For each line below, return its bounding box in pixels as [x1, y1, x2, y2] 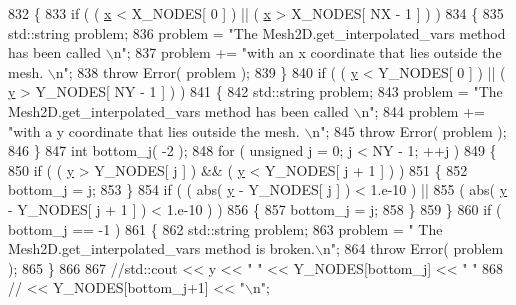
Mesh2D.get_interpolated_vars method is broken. [8, 238, 316, 259]
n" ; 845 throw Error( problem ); [312, 120, 507, 141]
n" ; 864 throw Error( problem [322, 238, 504, 259]
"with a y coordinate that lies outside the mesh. [8, 120, 300, 141]
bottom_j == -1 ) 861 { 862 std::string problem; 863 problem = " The [8, 218, 443, 239]
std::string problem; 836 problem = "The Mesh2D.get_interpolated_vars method [8, 22, 506, 43]
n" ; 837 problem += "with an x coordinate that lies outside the [113, 42, 502, 63]
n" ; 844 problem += [361, 100, 485, 121]
